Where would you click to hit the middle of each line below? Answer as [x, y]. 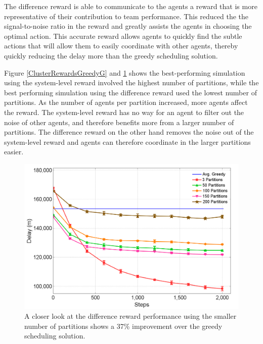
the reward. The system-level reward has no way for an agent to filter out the [124, 112]
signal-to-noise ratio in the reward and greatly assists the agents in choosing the [128, 26]
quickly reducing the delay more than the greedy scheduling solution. [111, 55]
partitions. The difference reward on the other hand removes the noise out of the [129, 132]
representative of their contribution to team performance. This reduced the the [126, 16]
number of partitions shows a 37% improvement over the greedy [123, 326]
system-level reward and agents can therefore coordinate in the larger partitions [127, 141]
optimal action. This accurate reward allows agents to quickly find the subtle [123, 36]
